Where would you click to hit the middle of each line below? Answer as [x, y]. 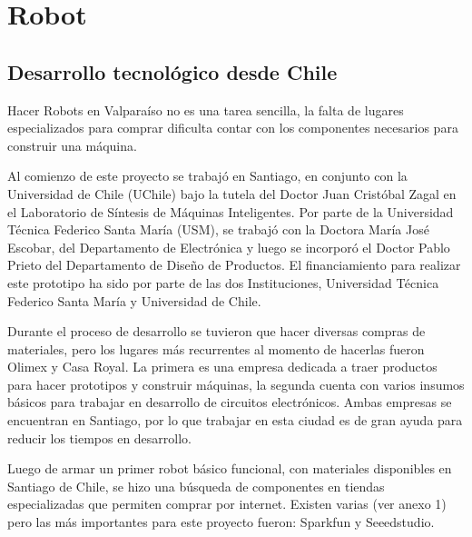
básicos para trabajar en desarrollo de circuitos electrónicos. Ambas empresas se [230, 402]
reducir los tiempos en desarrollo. [99, 438]
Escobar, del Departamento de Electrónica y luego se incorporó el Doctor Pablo [229, 247]
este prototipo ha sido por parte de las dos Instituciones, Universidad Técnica [223, 282]
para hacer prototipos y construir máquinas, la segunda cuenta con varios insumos [236, 384]
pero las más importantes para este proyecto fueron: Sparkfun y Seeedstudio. [221, 522]
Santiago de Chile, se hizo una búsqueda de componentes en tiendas [196, 486]
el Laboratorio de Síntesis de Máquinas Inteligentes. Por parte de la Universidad [231, 211]
